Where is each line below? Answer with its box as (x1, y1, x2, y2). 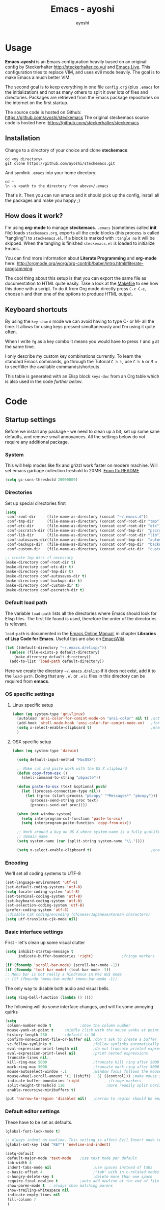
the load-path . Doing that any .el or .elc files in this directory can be (5, 673, 145, 679)
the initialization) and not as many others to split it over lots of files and (5, 89, 148, 95)
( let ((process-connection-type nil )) (21, 789, 101, 794)
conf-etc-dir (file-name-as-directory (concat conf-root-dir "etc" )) (7, 524, 164, 529)
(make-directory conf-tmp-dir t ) (5, 569, 74, 574)
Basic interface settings (5, 928, 63, 935)
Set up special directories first (5, 500, 66, 506)
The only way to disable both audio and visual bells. (5, 985, 110, 991)
